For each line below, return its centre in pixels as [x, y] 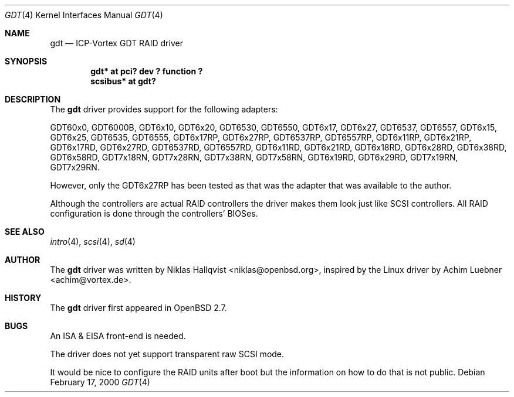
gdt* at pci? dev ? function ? [147, 71]
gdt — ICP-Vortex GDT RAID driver [116, 43]
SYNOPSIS [26, 61]
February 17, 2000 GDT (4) [100, 382]
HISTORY [23, 298]
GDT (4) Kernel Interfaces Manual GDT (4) [84, 15]
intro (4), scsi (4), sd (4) [93, 242]
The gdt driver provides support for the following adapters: [164, 109]
